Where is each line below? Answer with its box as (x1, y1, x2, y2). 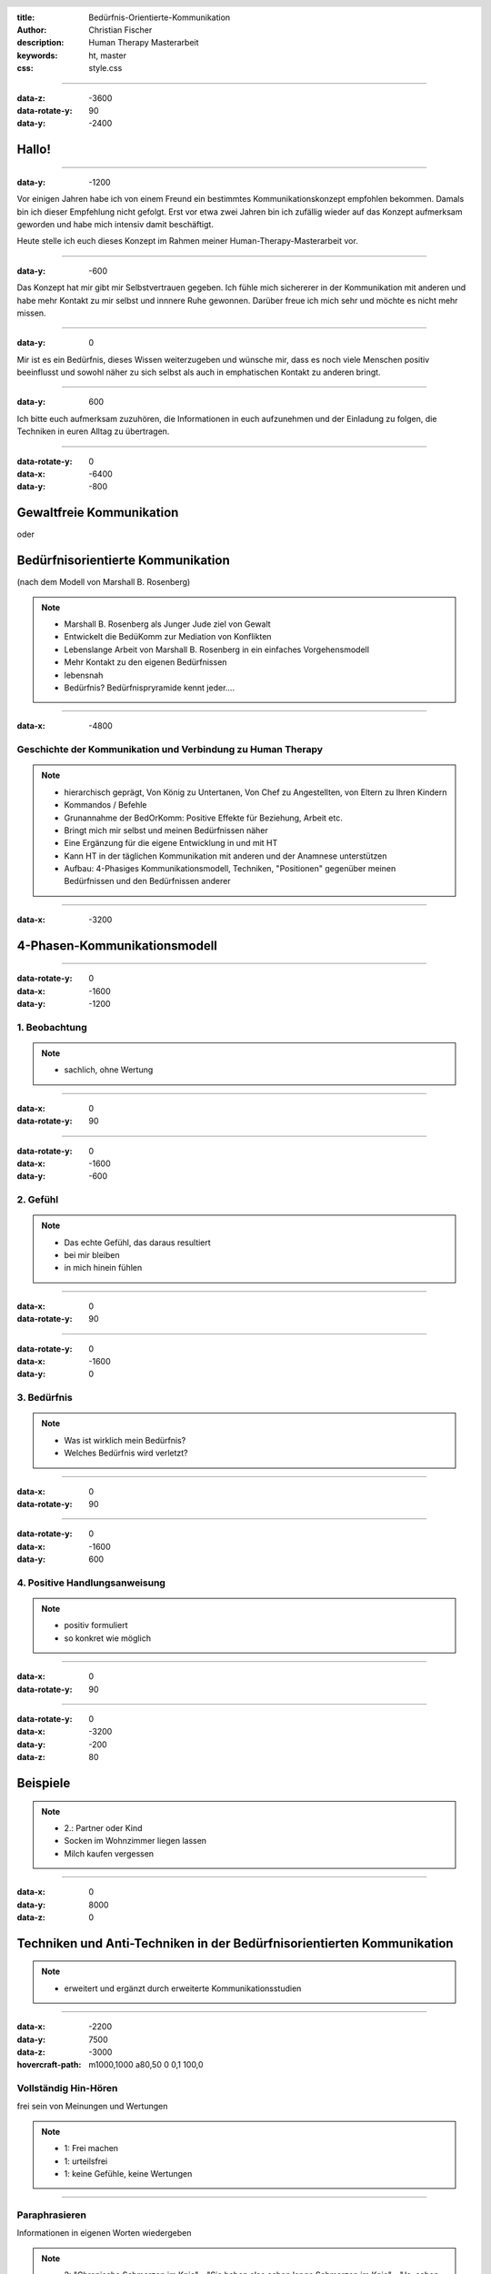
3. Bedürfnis (16, 1392, 73, 1404)
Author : (16, 25, 47, 35)
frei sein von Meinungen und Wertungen (16, 2101, 168, 2112)
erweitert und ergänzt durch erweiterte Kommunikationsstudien (64, 1983, 302, 1994)
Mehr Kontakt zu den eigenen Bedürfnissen (64, 657, 227, 668)
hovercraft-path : (16, 2059, 82, 2070)
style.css (88, 63, 123, 74)
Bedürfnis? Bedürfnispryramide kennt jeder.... (64, 682, 235, 693)
